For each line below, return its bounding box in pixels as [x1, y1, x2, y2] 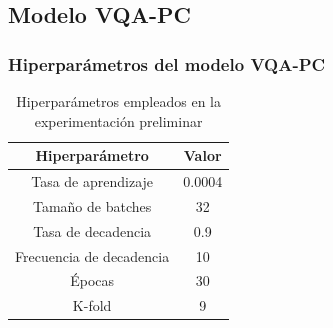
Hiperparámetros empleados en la [16, 91, 221, 111]
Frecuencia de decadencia [15, 245, 170, 266]
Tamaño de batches [32, 195, 152, 216]
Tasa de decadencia [33, 220, 152, 241]
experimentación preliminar [34, 110, 203, 131]
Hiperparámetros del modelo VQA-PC [8, 51, 326, 76]
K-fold [72, 295, 112, 316]
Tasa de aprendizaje [31, 171, 154, 192]
